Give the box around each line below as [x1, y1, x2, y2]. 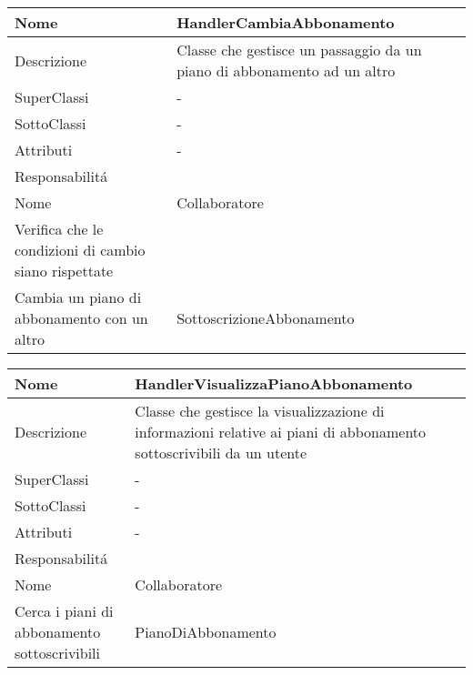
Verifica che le [15, 218, 104, 239]
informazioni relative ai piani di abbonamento [135, 421, 427, 442]
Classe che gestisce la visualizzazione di [135, 400, 385, 421]
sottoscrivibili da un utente [135, 442, 307, 463]
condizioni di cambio [15, 239, 146, 260]
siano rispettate [15, 260, 114, 281]
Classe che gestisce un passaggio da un [176, 39, 422, 60]
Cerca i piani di [15, 600, 114, 621]
